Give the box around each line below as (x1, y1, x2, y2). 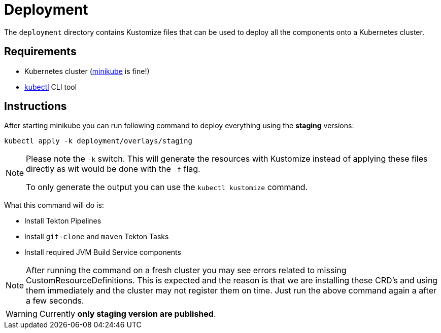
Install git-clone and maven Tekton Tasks (24, 232, 169, 241)
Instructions (4, 100, 67, 113)
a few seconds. (26, 295, 84, 306)
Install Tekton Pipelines (24, 216, 101, 226)
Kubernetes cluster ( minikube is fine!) (24, 66, 150, 76)
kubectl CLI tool (24, 82, 77, 91)
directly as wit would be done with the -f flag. (26, 164, 200, 174)
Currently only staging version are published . (39, 309, 216, 319)
